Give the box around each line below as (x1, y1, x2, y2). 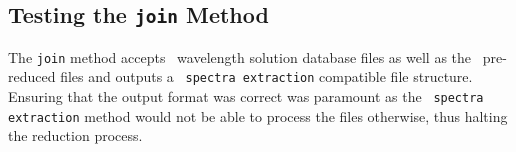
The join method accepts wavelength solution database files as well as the (8, 46, 472, 67)
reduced (8, 66, 56, 87)
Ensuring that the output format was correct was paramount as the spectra (8, 86, 484, 107)
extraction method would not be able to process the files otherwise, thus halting (8, 105, 508, 126)
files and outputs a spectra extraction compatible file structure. (60, 66, 473, 87)
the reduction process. (8, 125, 143, 146)
